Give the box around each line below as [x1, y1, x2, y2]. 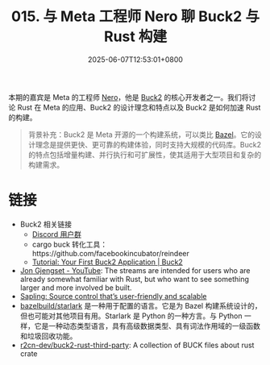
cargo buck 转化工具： [31, 239, 108, 249]
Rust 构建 [103, 27, 168, 46]
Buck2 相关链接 [19, 219, 73, 229]
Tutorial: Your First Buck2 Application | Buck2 [31, 257, 183, 267]
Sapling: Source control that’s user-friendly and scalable [19, 291, 207, 301]
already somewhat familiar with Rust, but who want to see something [19, 274, 250, 284]
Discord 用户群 [31, 229, 82, 238]
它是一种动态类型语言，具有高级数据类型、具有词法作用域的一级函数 [34, 321, 260, 330]
